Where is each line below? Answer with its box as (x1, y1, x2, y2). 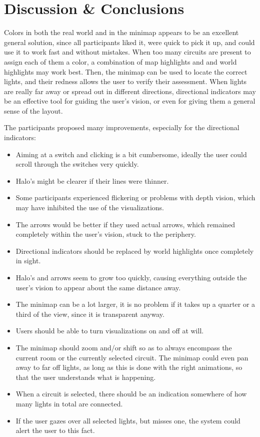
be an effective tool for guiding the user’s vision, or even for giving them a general (4, 96, 255, 106)
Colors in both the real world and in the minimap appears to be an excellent (4, 27, 239, 38)
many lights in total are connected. (15, 398, 123, 408)
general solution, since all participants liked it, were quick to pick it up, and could (4, 37, 255, 47)
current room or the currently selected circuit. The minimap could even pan (15, 352, 248, 362)
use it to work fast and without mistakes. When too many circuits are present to (4, 47, 251, 57)
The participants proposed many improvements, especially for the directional (4, 122, 239, 133)
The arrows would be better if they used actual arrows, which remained (15, 219, 235, 229)
